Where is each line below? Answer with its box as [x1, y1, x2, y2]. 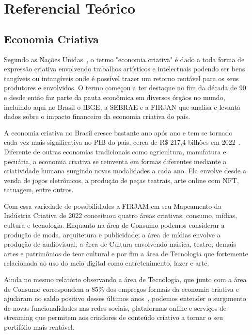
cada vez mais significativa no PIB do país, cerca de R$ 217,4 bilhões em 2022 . [4, 137, 241, 147]
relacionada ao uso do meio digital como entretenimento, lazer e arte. [4, 258, 209, 268]
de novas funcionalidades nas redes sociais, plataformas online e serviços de [4, 302, 226, 313]
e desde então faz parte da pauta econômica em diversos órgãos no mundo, [4, 92, 225, 102]
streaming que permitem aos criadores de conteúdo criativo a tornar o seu [4, 312, 223, 322]
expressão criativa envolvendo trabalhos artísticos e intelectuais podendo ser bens [4, 64, 245, 74]
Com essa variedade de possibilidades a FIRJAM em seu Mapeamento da [4, 201, 221, 211]
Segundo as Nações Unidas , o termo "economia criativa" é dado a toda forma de [4, 54, 245, 64]
